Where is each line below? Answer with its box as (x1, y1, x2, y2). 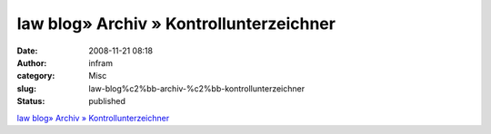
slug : (16, 82, 36, 94)
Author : (16, 57, 47, 68)
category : (16, 71, 55, 81)
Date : (16, 45, 38, 56)
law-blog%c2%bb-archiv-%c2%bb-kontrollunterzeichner (88, 82, 305, 94)
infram (88, 57, 114, 68)
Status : (16, 96, 45, 107)
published (88, 96, 126, 107)
